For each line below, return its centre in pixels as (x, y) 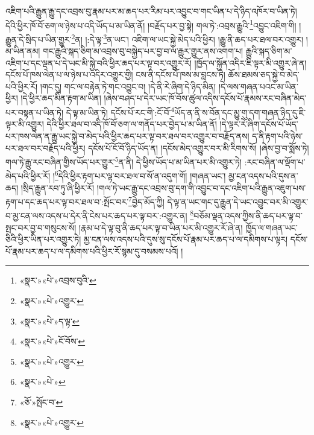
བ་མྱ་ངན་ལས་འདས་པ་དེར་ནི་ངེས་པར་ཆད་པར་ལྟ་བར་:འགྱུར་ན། (96, 216)
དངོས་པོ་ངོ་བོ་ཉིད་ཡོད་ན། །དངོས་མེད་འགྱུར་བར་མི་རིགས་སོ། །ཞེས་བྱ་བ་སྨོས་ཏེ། (199, 148)
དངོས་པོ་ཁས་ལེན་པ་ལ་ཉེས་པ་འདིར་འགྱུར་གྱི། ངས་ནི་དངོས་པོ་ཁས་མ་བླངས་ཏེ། (115, 75)
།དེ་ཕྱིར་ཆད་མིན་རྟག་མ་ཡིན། (61, 98)
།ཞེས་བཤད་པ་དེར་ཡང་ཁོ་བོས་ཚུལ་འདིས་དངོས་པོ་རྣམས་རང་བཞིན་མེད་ (205, 98)
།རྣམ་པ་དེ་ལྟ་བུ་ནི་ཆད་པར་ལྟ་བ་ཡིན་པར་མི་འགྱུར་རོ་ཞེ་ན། (161, 227)
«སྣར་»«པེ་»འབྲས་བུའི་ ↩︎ (58, 280)
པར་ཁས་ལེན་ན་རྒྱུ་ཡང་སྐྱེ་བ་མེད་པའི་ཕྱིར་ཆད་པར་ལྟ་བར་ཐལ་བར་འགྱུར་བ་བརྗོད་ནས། (127, 135)
